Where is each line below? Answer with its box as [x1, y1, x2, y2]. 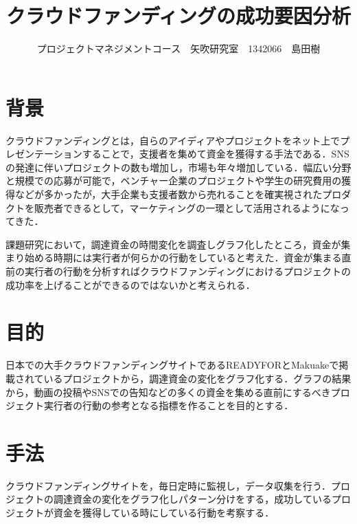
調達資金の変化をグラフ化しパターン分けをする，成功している [53, 492, 332, 506]
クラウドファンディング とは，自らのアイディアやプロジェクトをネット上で [5, 133, 341, 147]
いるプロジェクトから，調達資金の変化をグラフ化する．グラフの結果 [43, 371, 352, 385]
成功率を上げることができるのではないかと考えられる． [5, 277, 255, 292]
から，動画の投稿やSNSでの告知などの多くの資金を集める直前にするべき [5, 384, 331, 399]
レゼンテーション [5, 146, 82, 161]
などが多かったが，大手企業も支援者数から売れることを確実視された [14, 187, 323, 201]
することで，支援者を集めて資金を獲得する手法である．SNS [82, 146, 349, 161]
